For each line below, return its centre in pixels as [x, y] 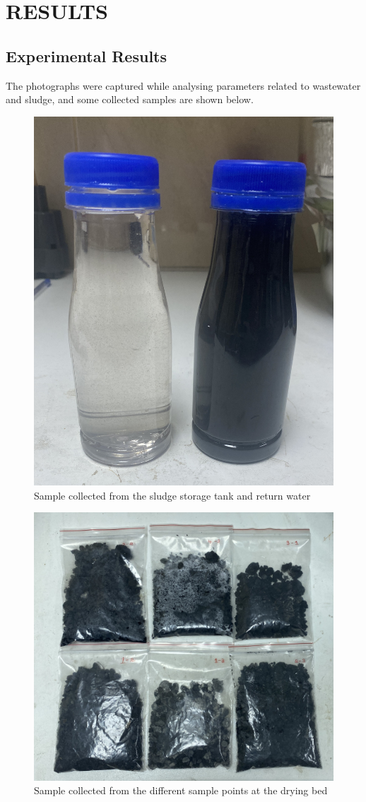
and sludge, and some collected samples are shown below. [130, 99]
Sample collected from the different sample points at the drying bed [181, 790]
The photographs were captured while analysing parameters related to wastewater [183, 85]
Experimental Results [86, 55]
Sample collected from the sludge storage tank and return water [172, 495]
